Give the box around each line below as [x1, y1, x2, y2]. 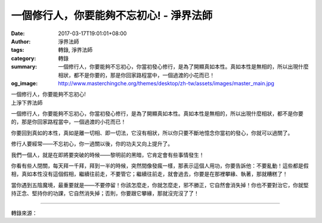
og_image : [11, 79, 38, 86]
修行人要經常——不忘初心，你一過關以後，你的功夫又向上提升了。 [11, 140, 173, 147]
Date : [11, 30, 25, 37]
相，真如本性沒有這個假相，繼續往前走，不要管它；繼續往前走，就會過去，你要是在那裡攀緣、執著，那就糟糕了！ [11, 171, 288, 178]
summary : [11, 63, 38, 70]
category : [11, 54, 36, 62]
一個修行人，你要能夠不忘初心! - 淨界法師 [11, 9, 213, 22]
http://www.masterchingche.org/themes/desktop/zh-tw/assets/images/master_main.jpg [58, 79, 274, 86]
